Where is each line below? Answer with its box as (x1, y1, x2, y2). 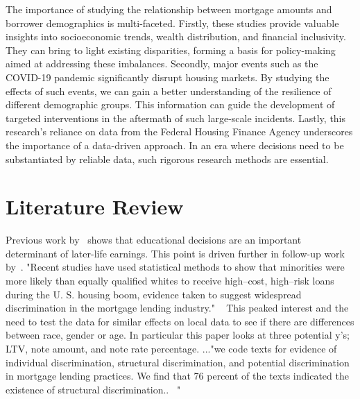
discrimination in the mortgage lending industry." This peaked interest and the (6, 300, 349, 315)
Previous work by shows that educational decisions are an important (6, 232, 302, 247)
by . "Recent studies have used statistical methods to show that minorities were (6, 260, 345, 274)
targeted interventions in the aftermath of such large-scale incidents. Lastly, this (6, 110, 346, 125)
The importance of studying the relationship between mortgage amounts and (6, 2, 332, 16)
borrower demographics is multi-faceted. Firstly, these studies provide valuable (6, 15, 339, 30)
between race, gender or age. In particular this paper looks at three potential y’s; (6, 328, 350, 342)
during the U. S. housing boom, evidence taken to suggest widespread (6, 287, 302, 301)
